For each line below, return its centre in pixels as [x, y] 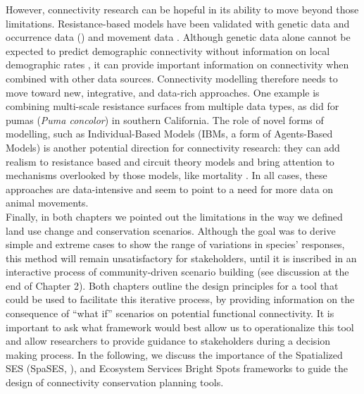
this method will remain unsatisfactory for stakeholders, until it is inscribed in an [181, 258]
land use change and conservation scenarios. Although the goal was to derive [171, 230]
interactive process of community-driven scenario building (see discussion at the [177, 272]
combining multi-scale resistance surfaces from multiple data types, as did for [172, 106]
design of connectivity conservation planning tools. [115, 382]
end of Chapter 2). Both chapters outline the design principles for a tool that [172, 285]
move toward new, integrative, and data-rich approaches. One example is [163, 92]
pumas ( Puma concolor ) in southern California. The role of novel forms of [165, 119]
